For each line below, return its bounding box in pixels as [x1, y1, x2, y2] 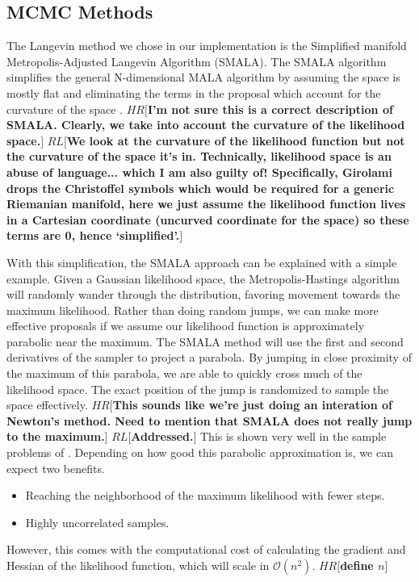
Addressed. [131, 428, 194, 445]
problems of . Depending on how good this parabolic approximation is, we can [6, 444, 393, 461]
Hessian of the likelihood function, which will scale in [6, 557, 270, 574]
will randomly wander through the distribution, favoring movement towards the [6, 286, 400, 303]
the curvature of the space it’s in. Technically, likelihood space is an [6, 148, 392, 165]
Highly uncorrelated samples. [25, 513, 170, 530]
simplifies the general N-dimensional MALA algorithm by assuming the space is [6, 69, 400, 86]
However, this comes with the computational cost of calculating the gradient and [6, 541, 406, 558]
